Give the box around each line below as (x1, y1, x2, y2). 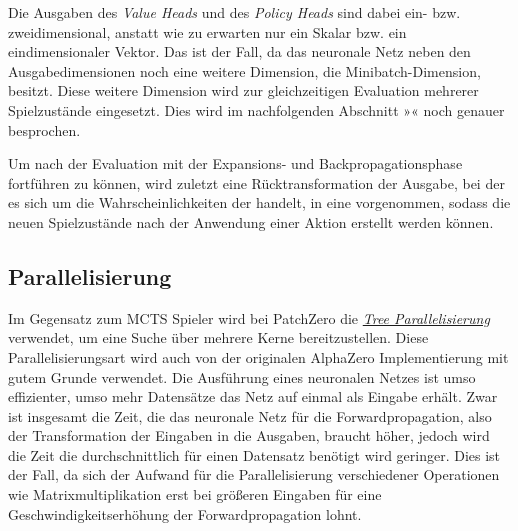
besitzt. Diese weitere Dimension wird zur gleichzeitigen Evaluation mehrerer (8, 80, 479, 101)
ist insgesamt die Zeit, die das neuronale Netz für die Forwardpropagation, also (8, 405, 492, 426)
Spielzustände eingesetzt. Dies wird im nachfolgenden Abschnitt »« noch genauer (8, 99, 505, 120)
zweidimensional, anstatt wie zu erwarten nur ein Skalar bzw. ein (8, 21, 407, 42)
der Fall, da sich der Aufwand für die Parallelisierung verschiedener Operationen (8, 464, 500, 485)
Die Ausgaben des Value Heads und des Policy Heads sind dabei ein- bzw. (8, 2, 461, 22)
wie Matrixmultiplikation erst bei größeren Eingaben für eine (8, 484, 382, 505)
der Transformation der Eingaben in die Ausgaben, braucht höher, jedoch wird (8, 425, 490, 446)
